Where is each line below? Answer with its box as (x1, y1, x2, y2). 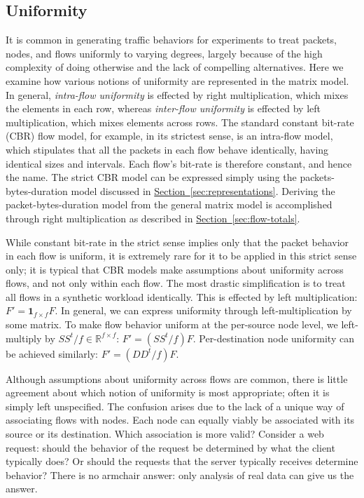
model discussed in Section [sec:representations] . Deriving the (71, 183, 335, 198)
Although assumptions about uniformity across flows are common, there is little (6, 371, 348, 386)
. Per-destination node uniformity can (192, 330, 354, 345)
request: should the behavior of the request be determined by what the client (6, 440, 335, 455)
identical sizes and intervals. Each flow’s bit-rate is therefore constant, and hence (6, 156, 352, 170)
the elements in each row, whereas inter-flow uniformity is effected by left (6, 101, 321, 116)
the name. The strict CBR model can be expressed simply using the (6, 170, 297, 184)
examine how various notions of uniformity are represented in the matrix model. (6, 73, 349, 88)
